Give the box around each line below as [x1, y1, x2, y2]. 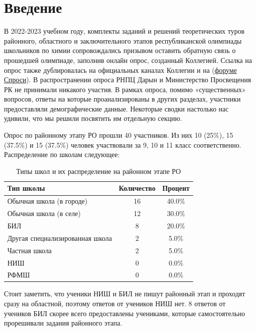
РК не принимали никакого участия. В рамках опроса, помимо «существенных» [4, 84, 246, 94]
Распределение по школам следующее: [4, 149, 120, 160]
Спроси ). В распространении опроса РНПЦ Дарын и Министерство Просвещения [4, 74, 251, 85]
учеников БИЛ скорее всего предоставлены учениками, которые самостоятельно [4, 308, 245, 318]
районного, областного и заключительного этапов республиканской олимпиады [4, 35, 242, 46]
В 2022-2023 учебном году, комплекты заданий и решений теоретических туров [4, 26, 245, 36]
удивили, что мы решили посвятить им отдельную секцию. [4, 113, 182, 123]
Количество [119, 183, 156, 193]
